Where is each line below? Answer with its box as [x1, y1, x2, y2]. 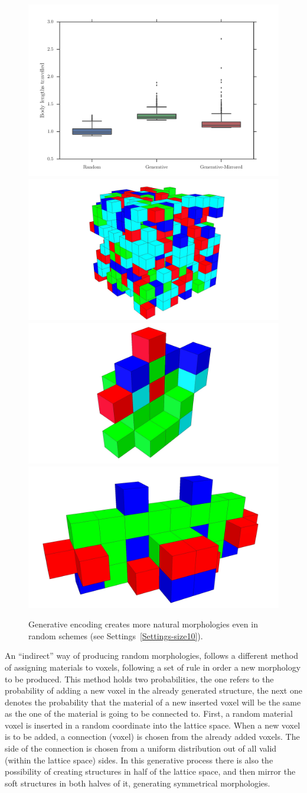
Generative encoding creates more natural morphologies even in [28, 618, 258, 630]
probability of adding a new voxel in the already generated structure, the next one [5, 684, 302, 697]
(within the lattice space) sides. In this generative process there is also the [5, 753, 273, 766]
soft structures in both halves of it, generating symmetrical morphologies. [5, 776, 270, 789]
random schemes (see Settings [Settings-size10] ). [28, 629, 203, 642]
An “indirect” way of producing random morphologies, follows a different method [5, 649, 298, 662]
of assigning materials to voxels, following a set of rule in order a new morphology [5, 661, 301, 673]
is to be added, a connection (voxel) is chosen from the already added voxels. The [5, 730, 300, 743]
